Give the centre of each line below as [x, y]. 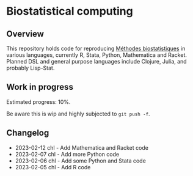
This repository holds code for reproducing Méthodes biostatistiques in [96, 48]
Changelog [28, 133]
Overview [25, 34]
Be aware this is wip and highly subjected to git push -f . [78, 114]
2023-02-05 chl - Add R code [53, 167]
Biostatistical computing [70, 11]
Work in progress [40, 87]
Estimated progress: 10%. [38, 101]
